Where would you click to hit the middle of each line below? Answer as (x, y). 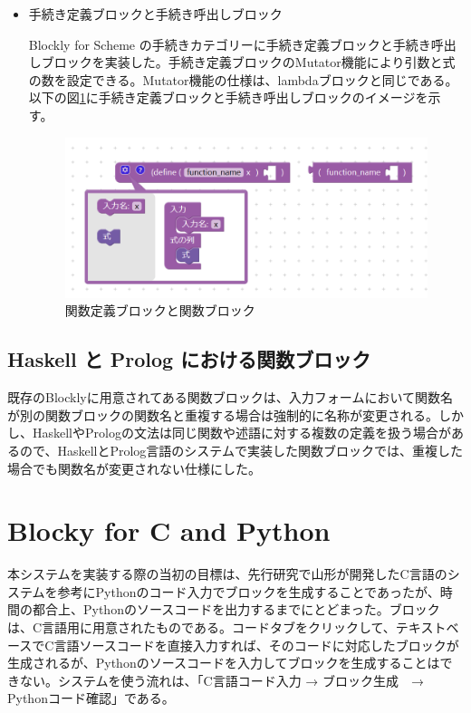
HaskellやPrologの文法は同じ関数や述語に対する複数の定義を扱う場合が (241, 433)
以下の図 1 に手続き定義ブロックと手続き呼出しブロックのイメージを (228, 97)
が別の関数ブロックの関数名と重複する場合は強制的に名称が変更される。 (223, 414)
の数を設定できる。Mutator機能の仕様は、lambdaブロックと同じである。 (243, 79)
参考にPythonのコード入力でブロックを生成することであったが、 (249, 591)
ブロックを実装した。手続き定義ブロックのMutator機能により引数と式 (248, 62)
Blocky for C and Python (169, 530)
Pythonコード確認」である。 (91, 698)
